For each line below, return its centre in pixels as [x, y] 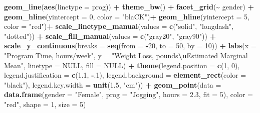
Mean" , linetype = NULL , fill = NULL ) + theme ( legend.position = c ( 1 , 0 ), [122, 65]
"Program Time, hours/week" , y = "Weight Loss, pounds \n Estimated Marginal [126, 55]
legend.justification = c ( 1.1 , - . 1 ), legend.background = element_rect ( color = [125, 75]
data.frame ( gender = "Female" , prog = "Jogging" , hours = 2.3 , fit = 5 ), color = [128, 94]
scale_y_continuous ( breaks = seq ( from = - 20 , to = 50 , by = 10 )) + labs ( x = [130, 46]
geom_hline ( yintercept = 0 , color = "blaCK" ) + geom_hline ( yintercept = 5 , [127, 16]
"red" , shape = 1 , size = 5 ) [45, 104]
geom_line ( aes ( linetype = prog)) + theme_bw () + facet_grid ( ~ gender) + [129, 6]
